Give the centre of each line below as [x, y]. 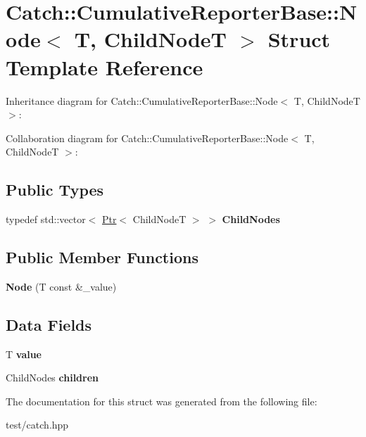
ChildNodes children [52, 378]
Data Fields [49, 324]
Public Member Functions [102, 257]
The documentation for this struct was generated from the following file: [162, 401]
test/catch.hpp [37, 425]
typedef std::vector [46, 219]
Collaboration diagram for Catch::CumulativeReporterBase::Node [147, 138]
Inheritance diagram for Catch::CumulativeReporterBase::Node [142, 100]
